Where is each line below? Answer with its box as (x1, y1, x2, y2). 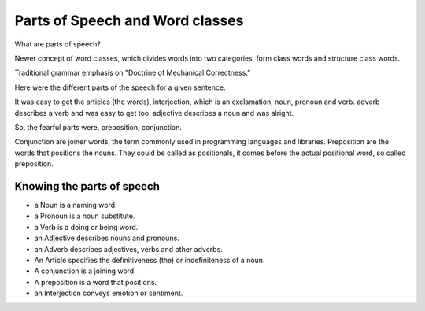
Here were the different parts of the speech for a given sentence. (14, 83, 226, 92)
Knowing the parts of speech (14, 180, 161, 193)
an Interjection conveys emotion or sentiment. (34, 288, 183, 298)
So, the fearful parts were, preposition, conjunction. (14, 122, 183, 131)
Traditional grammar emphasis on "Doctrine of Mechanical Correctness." (14, 68, 251, 78)
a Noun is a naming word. (34, 200, 117, 209)
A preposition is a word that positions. (34, 277, 157, 287)
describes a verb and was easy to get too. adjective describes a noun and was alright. (14, 108, 294, 117)
